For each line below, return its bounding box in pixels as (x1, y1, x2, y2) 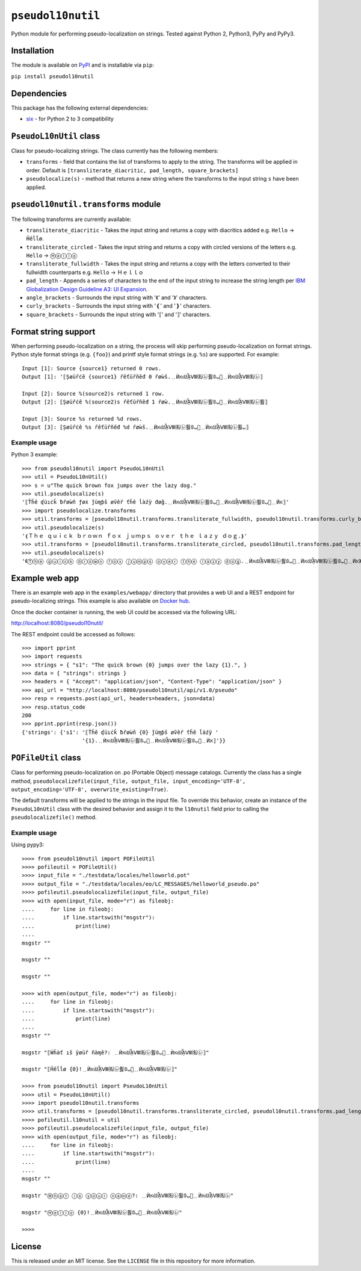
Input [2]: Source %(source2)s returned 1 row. (22, 390, 165, 397)
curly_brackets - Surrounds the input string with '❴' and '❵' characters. (26, 302, 212, 309)
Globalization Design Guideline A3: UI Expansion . (26, 285, 148, 293)
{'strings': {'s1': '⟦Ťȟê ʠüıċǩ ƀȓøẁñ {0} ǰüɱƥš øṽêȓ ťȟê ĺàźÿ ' (22, 729, 219, 736)
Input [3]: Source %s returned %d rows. (22, 415, 143, 422)
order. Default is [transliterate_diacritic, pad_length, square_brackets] (26, 166, 239, 174)
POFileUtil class (11, 753, 81, 763)
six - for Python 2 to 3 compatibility (26, 115, 114, 123)
